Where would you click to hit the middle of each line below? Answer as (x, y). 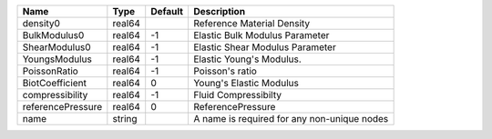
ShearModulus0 (56, 47)
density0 (41, 23)
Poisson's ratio (225, 71)
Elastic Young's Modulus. (247, 59)
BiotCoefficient (54, 83)
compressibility (55, 95)
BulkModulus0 (53, 35)
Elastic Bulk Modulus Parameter (261, 35)
